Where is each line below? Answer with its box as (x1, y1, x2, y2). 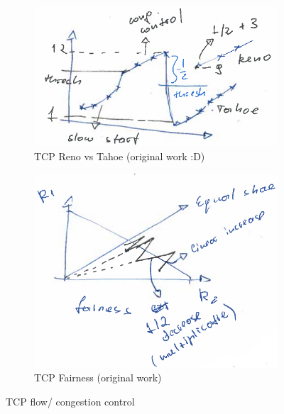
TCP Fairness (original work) (34, 370, 162, 385)
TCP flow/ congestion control (6, 393, 135, 408)
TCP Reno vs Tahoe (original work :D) (34, 148, 205, 163)
